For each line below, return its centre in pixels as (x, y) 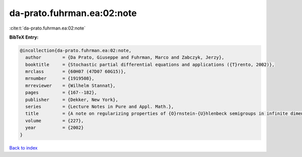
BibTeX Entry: (24, 37)
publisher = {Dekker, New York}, (72, 100)
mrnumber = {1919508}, (60, 78)
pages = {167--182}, (61, 93)
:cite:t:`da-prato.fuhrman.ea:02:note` (47, 28)
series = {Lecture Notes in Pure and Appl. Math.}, (100, 107)
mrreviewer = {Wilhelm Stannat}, (70, 86)
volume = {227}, (55, 121)
